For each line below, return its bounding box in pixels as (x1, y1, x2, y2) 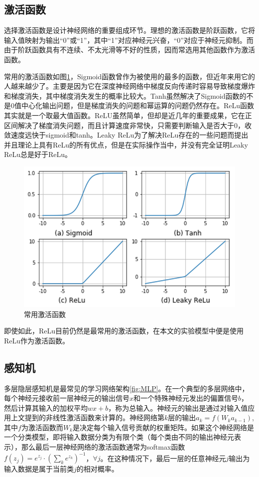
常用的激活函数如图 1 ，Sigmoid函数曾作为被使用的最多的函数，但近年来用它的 (4, 71, 256, 81)
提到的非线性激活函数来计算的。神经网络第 (24, 412, 164, 423)
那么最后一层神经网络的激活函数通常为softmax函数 (21, 442, 185, 452)
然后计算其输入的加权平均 (4, 402, 88, 413)
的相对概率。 (76, 464, 119, 474)
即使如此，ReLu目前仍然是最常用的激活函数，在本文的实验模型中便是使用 (4, 325, 244, 336)
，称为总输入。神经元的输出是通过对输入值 (108, 402, 248, 413)
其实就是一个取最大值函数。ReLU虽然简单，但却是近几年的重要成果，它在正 (4, 110, 252, 120)
